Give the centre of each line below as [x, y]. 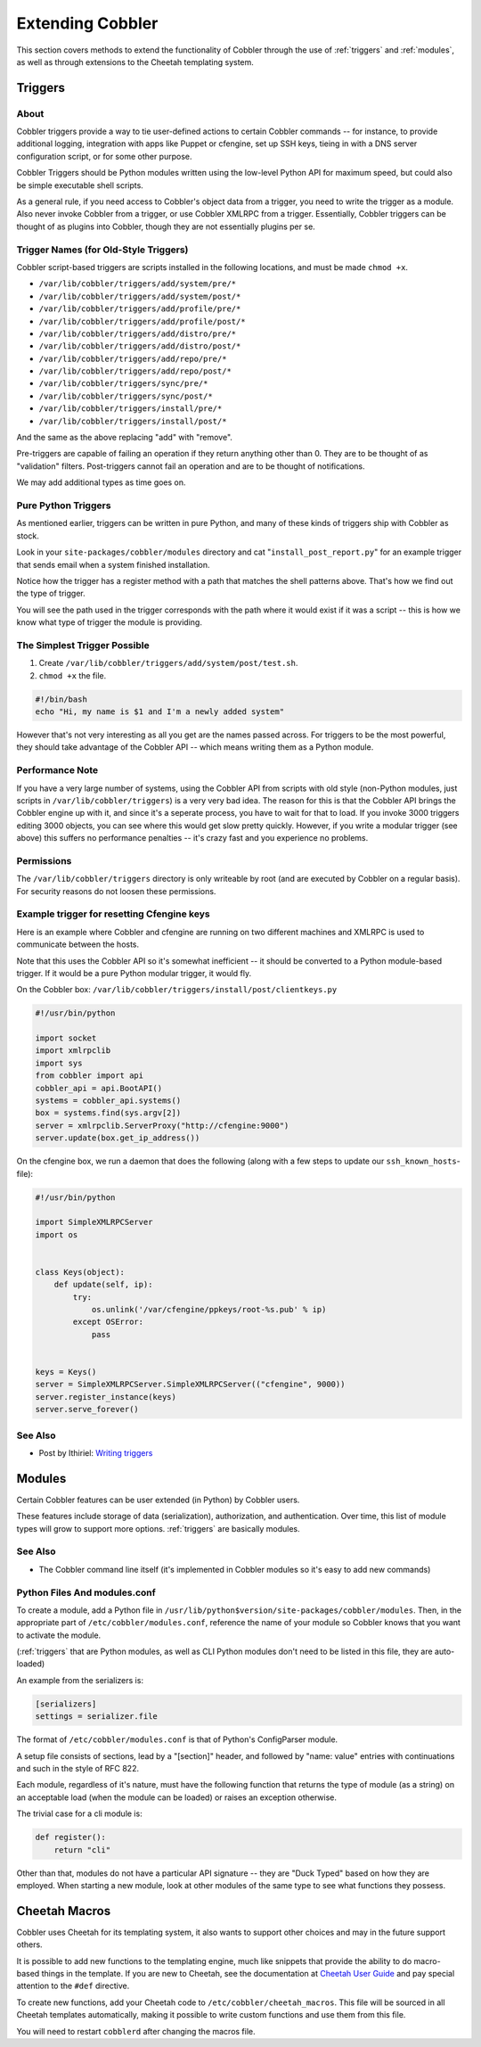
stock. [28, 536]
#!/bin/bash [61, 699]
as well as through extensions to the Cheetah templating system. [135, 62]
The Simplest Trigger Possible [83, 645]
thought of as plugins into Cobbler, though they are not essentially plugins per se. [166, 226]
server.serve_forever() [87, 1410]
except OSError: [108, 1322]
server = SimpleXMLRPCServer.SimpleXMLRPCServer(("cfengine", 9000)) [190, 1385]
